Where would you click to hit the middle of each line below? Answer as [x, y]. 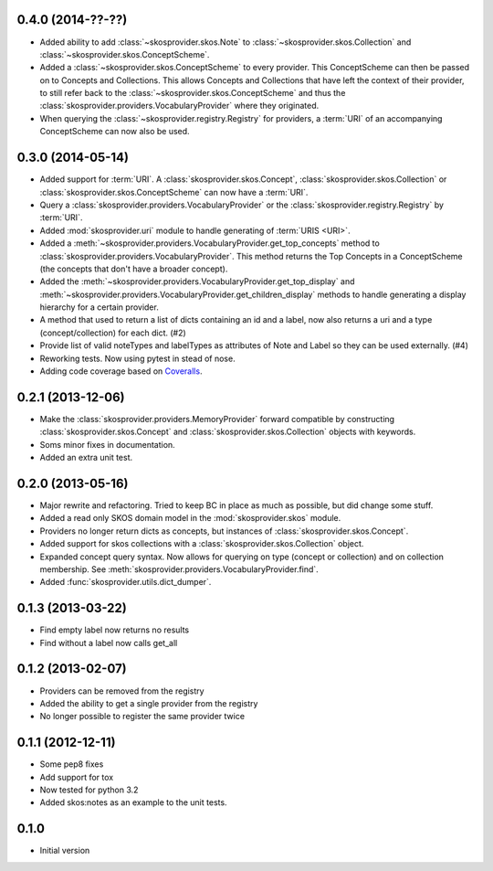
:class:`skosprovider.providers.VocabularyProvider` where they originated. [179, 106]
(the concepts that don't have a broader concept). [134, 269]
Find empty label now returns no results [115, 630]
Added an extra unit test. [86, 458]
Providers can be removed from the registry [122, 691]
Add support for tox [77, 777]
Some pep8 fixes [72, 764]
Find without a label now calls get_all [109, 643]
